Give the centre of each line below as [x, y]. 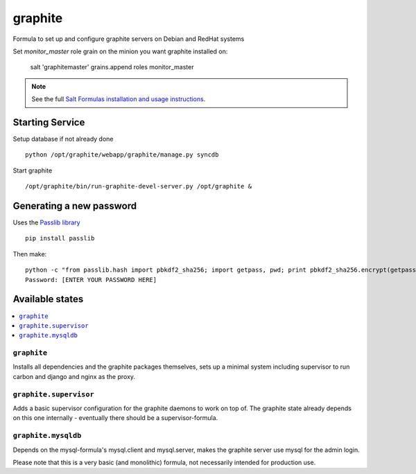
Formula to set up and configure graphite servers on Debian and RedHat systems [129, 39]
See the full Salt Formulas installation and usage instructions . [119, 99]
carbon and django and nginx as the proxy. [74, 376]
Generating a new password [75, 206]
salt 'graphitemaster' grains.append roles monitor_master [112, 67]
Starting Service [49, 122]
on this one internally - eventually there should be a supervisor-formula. [115, 418]
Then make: [30, 254]
